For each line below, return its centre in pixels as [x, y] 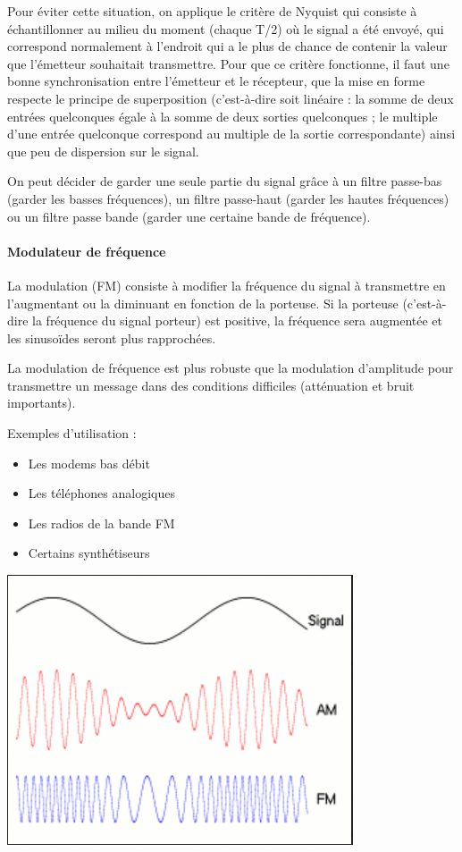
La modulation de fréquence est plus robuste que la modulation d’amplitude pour [231, 368]
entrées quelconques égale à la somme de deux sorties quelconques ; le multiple [223, 116]
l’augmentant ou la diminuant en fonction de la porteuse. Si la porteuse [203, 303]
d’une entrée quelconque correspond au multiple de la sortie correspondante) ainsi [231, 134]
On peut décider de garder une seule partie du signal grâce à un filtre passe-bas [225, 181]
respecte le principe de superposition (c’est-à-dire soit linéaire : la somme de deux [231, 98]
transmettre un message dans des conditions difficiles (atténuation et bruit [211, 385]
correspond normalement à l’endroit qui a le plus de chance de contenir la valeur [227, 46]
